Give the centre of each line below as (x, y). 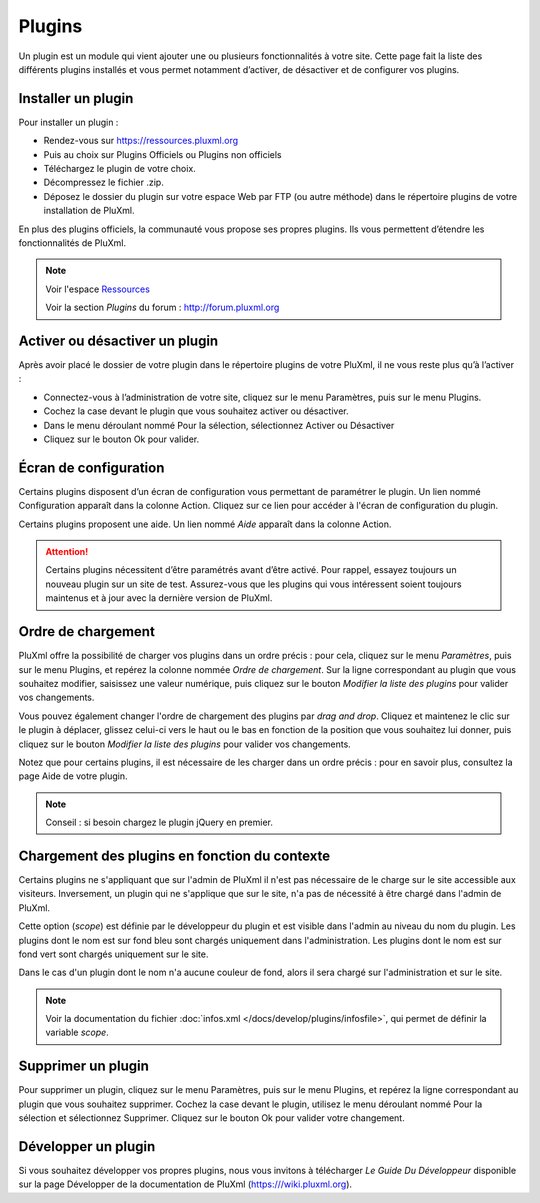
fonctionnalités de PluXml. (72, 242)
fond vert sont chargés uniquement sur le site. (113, 954)
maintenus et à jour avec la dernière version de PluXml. (159, 598)
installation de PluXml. (89, 211)
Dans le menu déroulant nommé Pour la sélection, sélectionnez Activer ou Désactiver (219, 425)
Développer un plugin (87, 1146)
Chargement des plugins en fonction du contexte (174, 855)
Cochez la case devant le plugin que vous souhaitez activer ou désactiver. (196, 411)
